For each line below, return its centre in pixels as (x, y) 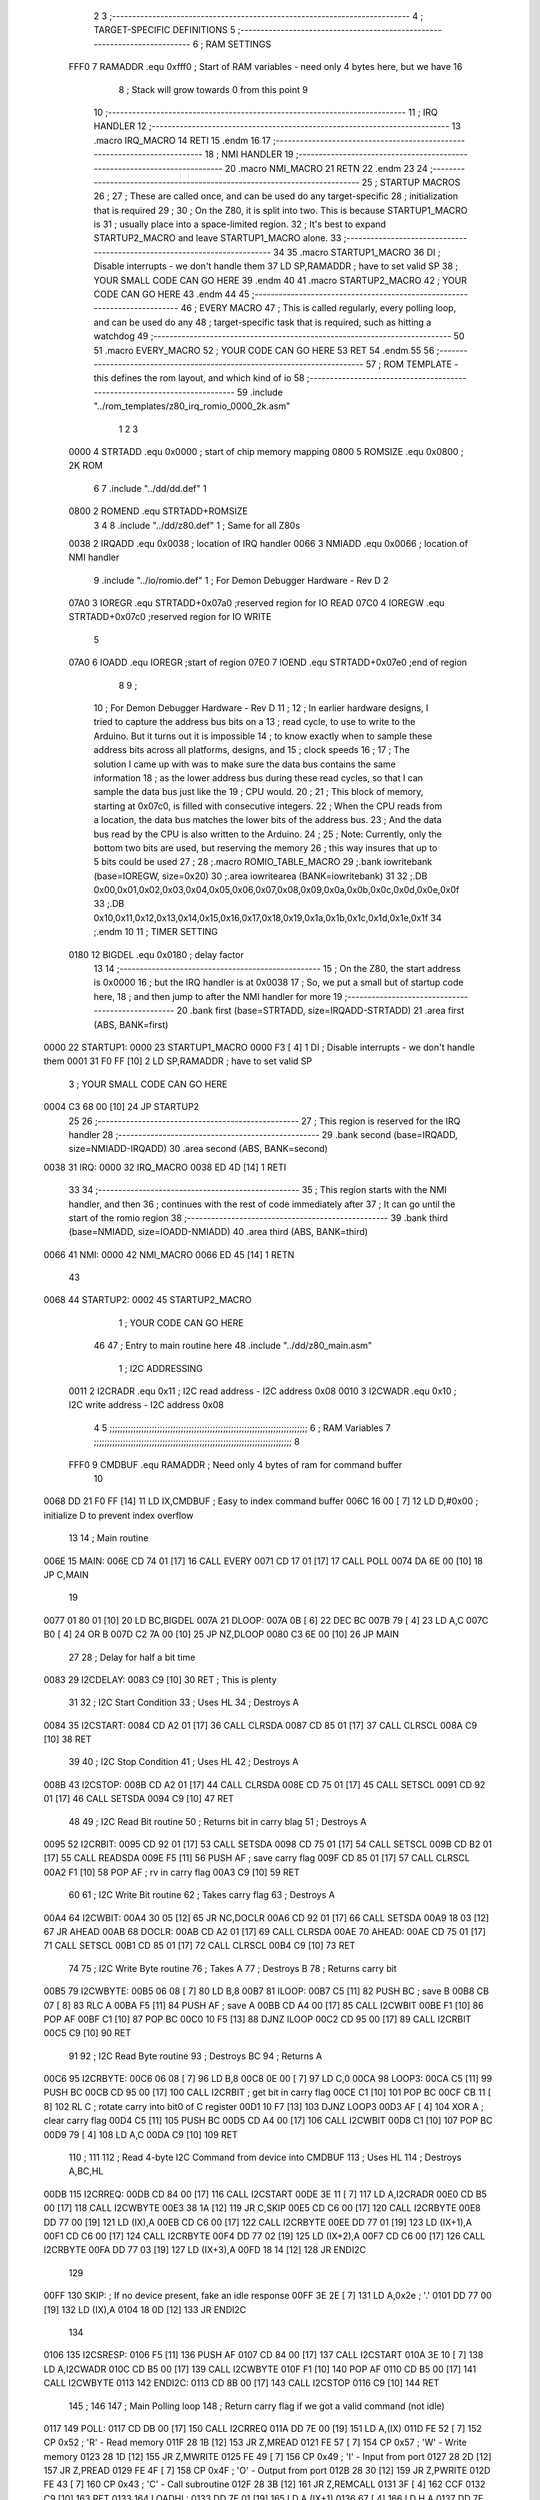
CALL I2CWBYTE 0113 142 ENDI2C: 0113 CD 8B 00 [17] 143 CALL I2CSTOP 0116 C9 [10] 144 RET (241, 2383)
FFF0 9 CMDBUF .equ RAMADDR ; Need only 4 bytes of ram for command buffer (235, 1464)
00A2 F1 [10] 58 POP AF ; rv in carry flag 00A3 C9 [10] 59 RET (171, 1872)
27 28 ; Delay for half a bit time (132, 1657)
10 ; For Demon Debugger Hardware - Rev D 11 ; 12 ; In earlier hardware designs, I (261, 708)
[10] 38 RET (67, 1739)
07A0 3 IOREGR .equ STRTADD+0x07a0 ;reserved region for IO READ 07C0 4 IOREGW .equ (256, 603)
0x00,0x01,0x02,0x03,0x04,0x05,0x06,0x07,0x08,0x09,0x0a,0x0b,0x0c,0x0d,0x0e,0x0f (276, 890)
